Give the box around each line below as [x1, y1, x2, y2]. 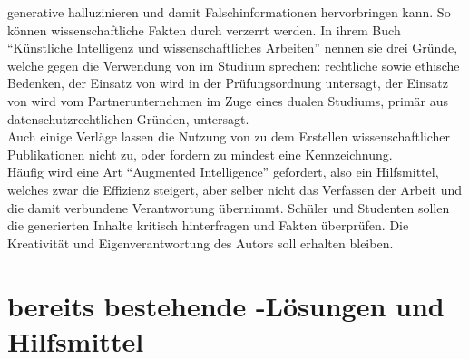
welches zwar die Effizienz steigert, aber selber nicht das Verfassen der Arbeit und [7, 179, 462, 199]
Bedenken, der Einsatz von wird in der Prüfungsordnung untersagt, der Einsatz [7, 73, 448, 92]
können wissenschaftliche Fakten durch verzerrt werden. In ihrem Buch [7, 20, 401, 39]
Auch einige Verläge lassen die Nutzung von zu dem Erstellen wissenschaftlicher [7, 127, 451, 146]
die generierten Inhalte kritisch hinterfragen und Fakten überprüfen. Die [7, 216, 409, 235]
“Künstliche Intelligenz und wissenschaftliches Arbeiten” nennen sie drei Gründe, [7, 38, 458, 57]
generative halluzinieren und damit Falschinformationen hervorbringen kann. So [7, 3, 451, 21]
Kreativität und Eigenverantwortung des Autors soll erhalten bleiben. [7, 233, 394, 252]
